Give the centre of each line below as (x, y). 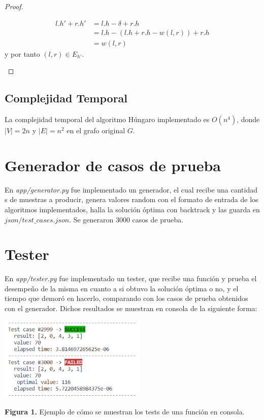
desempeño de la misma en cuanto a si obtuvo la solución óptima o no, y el (122, 288)
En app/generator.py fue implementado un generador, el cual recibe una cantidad (131, 189)
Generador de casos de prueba (113, 165)
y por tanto (22, 53)
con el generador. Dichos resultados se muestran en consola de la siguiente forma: (131, 308)
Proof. (14, 6)
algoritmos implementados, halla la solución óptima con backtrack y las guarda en (132, 209)
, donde (248, 119)
